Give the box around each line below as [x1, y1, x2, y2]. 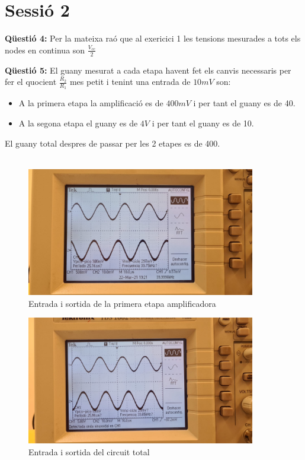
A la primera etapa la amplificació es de [18, 97, 163, 109]
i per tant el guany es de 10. [152, 116, 254, 129]
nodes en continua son [5, 43, 85, 56]
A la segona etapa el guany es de [18, 116, 138, 129]
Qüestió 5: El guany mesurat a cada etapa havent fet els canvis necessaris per [5, 64, 291, 76]
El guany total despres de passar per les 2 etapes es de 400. [5, 137, 220, 149]
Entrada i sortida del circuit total [28, 445, 150, 458]
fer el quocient [5, 75, 57, 88]
